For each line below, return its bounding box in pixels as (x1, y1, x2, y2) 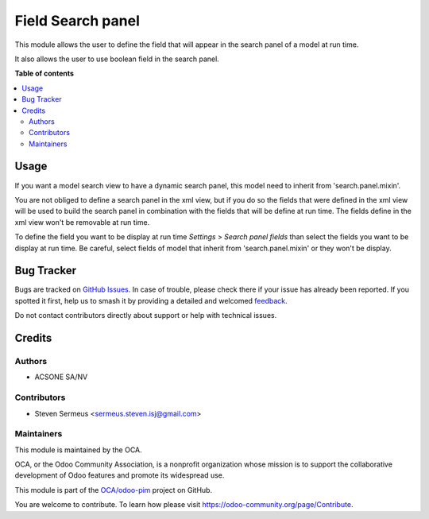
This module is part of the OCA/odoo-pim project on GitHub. (14, 485, 213, 494)
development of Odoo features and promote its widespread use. (14, 471, 225, 480)
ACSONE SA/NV (34, 372, 88, 382)
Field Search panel (14, 12, 141, 29)
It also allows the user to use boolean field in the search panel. (14, 54, 220, 64)
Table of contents (14, 68, 75, 79)
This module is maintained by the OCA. (14, 445, 142, 455)
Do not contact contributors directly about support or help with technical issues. (14, 311, 277, 320)
